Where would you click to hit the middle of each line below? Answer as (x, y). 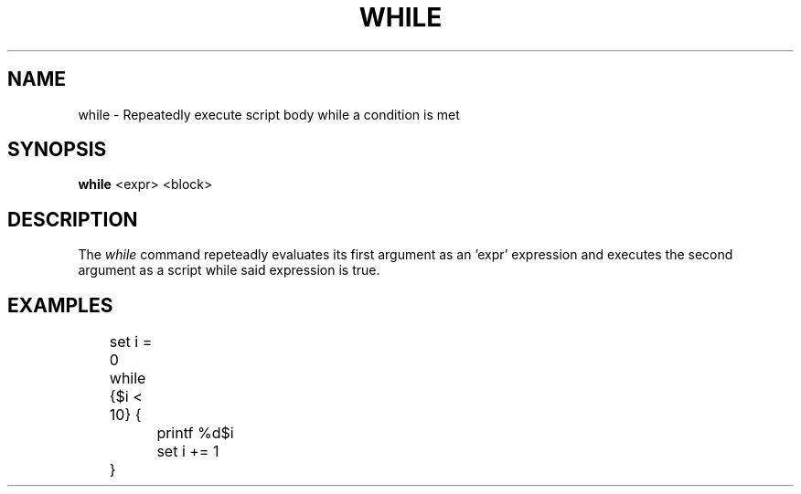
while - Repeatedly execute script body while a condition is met (269, 114)
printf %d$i (195, 433)
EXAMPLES (60, 305)
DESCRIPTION (73, 219)
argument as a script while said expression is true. (229, 270)
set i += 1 (188, 452)
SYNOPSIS (57, 150)
